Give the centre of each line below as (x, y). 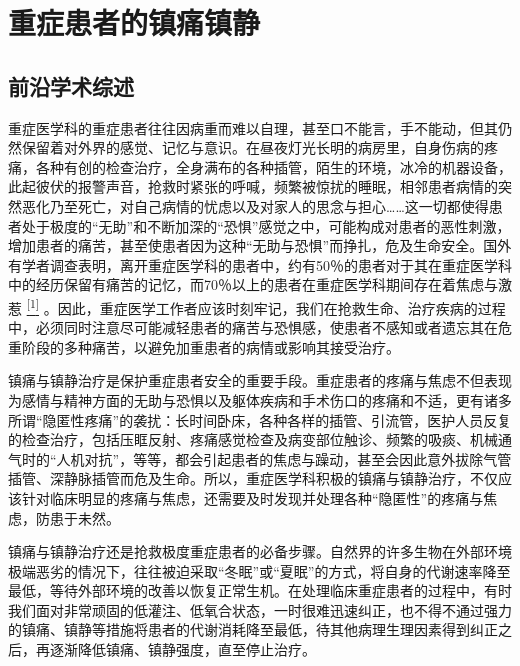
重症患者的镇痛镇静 (134, 22)
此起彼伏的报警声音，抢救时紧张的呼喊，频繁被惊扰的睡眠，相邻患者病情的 (253, 186)
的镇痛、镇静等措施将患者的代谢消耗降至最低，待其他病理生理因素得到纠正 (253, 629)
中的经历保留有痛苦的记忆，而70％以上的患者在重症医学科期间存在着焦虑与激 (260, 284)
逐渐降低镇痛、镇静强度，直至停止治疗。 (182, 649)
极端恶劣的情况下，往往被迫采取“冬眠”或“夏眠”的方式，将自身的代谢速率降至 (259, 570)
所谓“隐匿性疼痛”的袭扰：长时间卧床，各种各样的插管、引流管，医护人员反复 (260, 419)
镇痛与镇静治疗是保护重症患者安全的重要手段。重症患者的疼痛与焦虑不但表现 (260, 380)
